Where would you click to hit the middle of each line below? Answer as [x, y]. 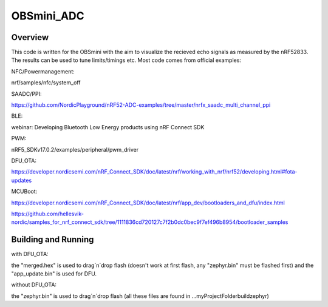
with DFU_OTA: [30, 254]
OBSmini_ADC [48, 16]
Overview [30, 37]
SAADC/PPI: [26, 93]
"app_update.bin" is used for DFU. [54, 274]
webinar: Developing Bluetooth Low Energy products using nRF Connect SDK [108, 127]
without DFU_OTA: [34, 285]
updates [22, 180]
